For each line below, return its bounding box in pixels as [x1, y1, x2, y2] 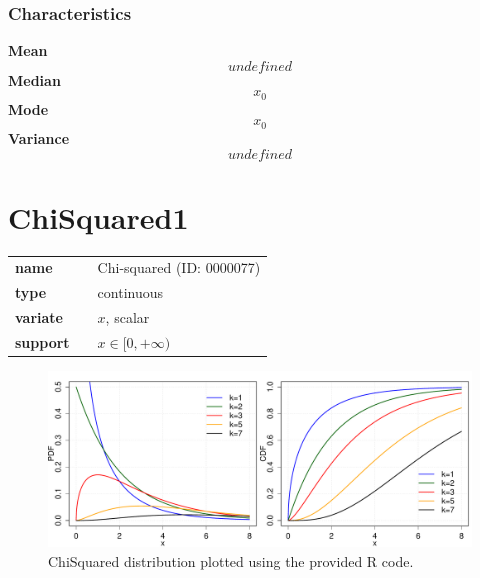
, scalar [105, 307, 150, 328]
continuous [97, 282, 164, 303]
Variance [8, 127, 70, 148]
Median [8, 69, 61, 90]
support [15, 331, 70, 352]
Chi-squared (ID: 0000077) [97, 257, 261, 278]
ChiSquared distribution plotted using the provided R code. [48, 550, 414, 571]
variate [15, 307, 63, 328]
